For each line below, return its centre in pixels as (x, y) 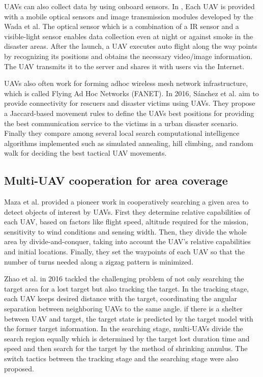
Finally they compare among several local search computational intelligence (122, 133)
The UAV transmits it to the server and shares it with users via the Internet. (124, 66)
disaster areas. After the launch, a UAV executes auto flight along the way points (131, 46)
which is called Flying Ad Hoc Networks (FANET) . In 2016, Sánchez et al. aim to (131, 93)
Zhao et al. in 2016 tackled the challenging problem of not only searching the (124, 279)
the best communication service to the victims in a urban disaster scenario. (121, 123)
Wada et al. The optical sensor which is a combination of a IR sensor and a (122, 26)
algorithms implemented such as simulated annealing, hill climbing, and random (129, 143)
